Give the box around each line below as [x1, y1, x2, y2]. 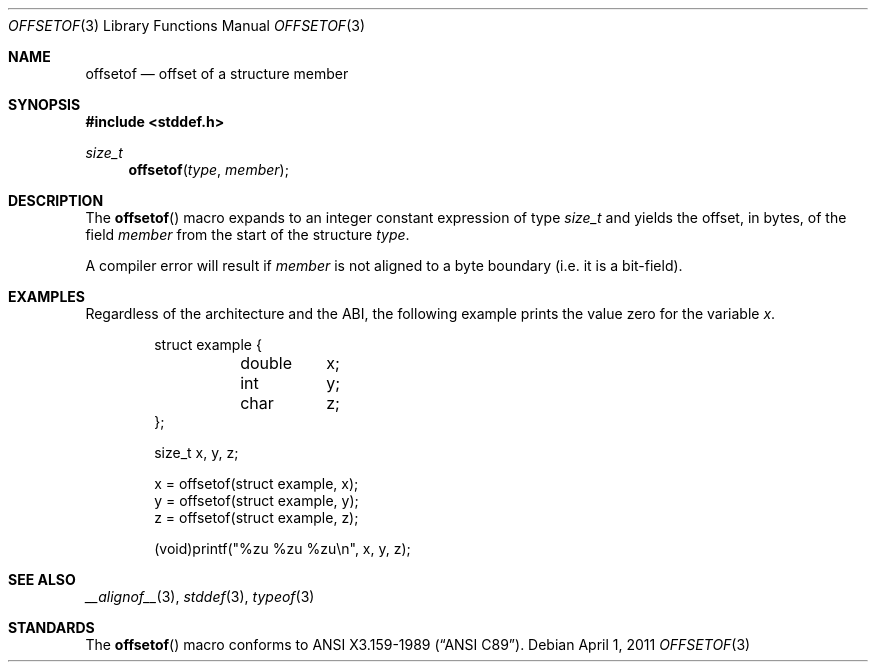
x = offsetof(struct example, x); [154, 475, 359, 492]
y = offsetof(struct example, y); [154, 492, 359, 509]
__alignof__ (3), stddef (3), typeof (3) [85, 588, 315, 605]
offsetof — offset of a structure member [85, 65, 349, 82]
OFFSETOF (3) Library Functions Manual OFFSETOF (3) [8, 17, 365, 34]
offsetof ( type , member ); [128, 161, 289, 178]
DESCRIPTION [8, 192, 104, 209]
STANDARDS [8, 619, 95, 636]
